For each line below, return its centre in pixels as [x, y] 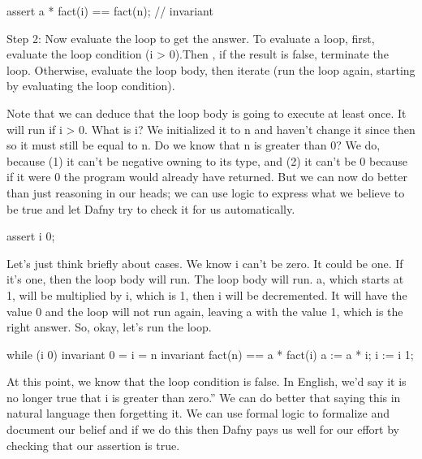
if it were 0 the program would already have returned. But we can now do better [207, 177]
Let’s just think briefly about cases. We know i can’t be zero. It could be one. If [205, 263]
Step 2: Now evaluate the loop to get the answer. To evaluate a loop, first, [191, 38]
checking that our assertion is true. [93, 445]
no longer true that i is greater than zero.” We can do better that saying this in [204, 397]
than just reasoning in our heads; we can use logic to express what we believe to [206, 192]
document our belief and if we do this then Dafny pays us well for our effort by [203, 429]
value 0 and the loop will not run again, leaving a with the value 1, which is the [205, 311]
